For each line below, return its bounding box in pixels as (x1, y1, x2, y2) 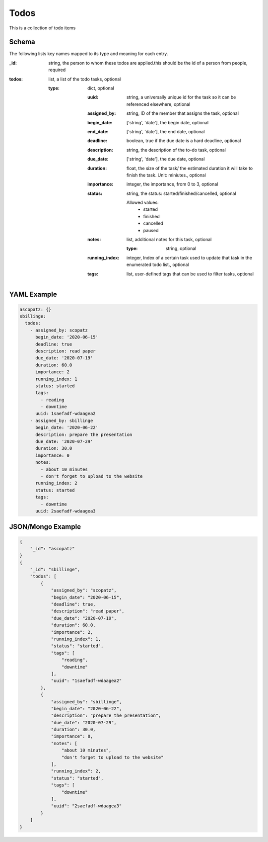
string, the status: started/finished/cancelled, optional (127, 190, 236, 196)
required (48, 67, 66, 73)
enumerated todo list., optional (127, 261, 189, 268)
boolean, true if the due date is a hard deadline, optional (127, 138, 241, 144)
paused (143, 227, 159, 233)
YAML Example (9, 290, 57, 299)
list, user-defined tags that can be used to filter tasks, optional (127, 271, 254, 277)
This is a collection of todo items (9, 25, 76, 31)
